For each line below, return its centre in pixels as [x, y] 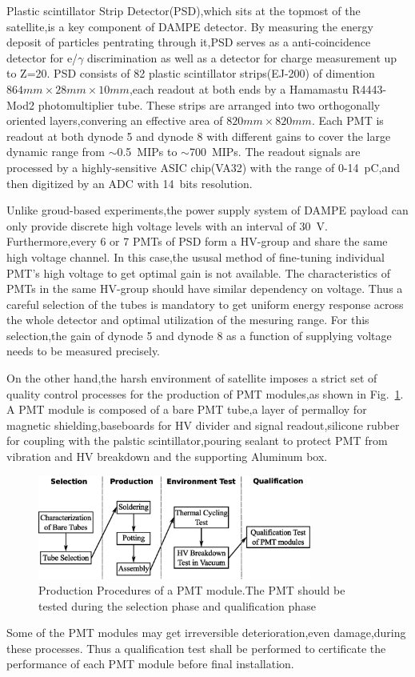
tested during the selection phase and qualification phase [177, 605]
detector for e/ [42, 57]
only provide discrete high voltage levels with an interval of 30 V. [167, 225]
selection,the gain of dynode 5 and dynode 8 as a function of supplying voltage [199, 335]
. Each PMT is [347, 120]
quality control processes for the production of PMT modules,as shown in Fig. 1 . [205, 393]
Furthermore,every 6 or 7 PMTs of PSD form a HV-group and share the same [197, 241]
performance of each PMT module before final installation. [150, 664]
